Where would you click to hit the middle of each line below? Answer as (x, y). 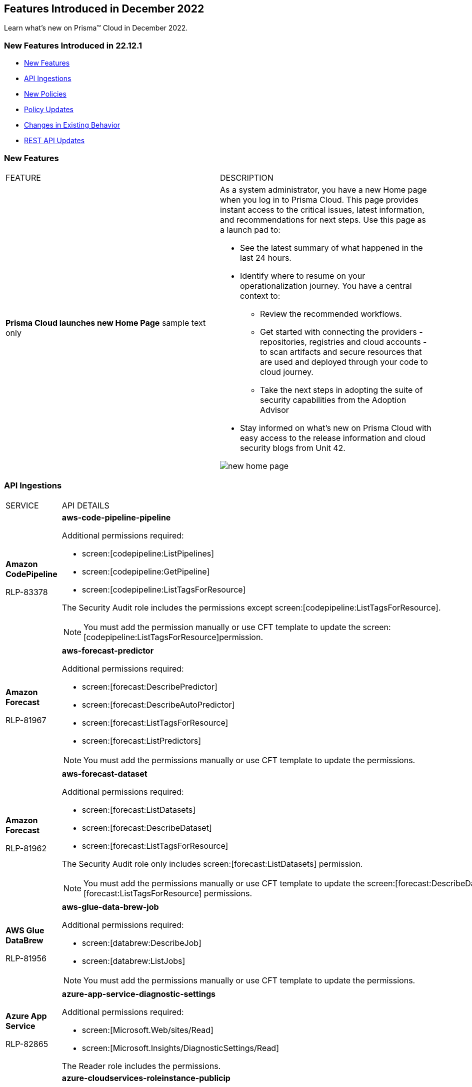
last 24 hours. (266, 257)
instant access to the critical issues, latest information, (322, 209)
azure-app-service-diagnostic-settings (139, 994)
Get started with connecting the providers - (341, 332)
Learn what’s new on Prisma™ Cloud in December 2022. (96, 28)
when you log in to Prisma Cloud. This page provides (319, 199)
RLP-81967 (26, 720)
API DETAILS (85, 505)
